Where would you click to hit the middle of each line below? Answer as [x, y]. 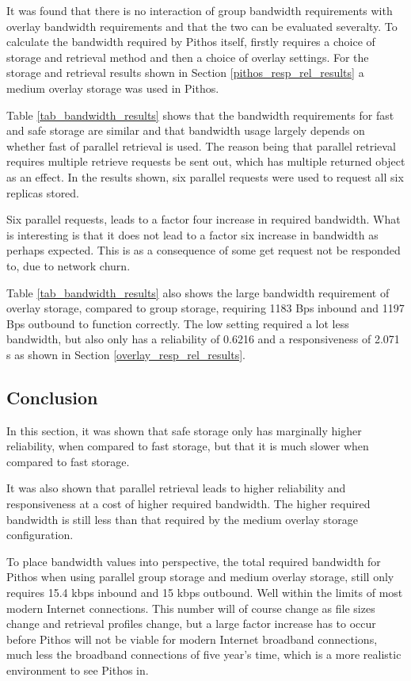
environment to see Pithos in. [78, 670]
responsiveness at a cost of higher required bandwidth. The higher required [188, 504]
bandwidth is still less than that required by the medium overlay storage [182, 519]
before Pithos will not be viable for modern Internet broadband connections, [192, 639]
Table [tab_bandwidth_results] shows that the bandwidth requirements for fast [200, 115]
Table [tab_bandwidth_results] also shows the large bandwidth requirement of [198, 292]
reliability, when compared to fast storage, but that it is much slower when [188, 446]
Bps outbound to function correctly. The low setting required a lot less [178, 323]
